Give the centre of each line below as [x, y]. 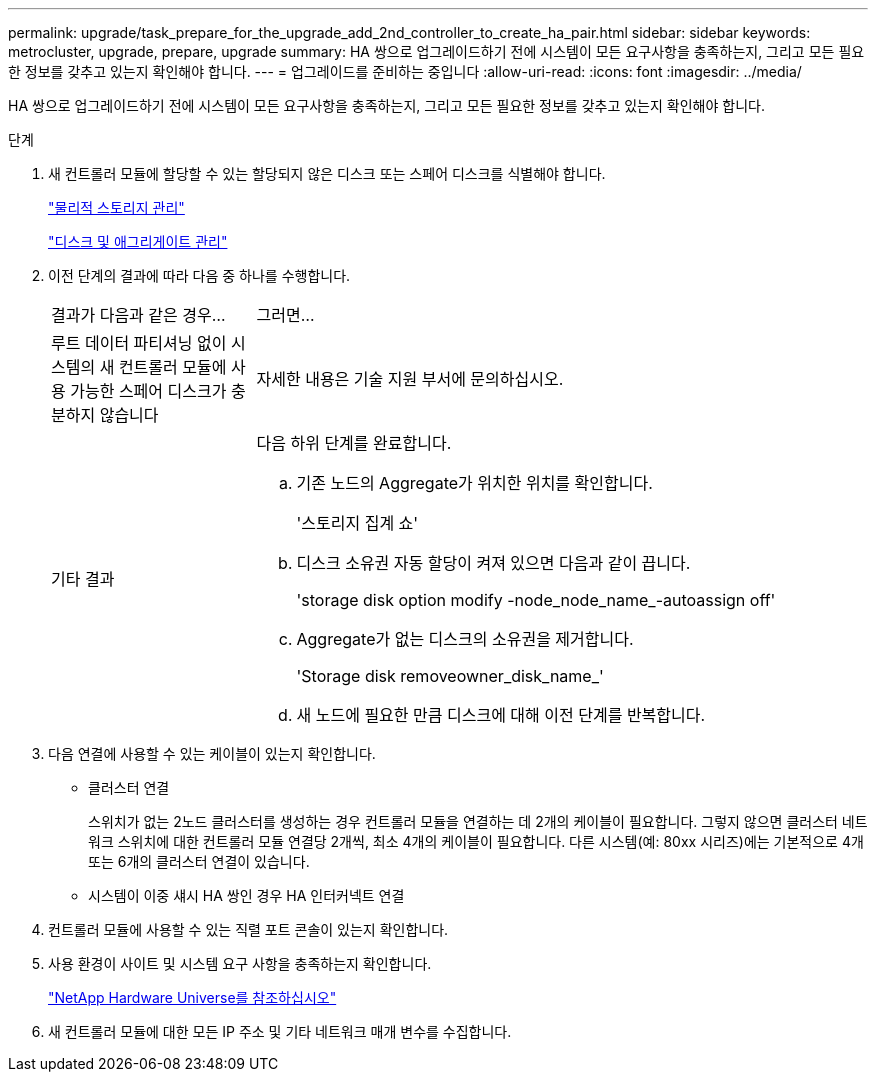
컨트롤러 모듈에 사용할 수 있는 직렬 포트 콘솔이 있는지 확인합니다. [248, 929]
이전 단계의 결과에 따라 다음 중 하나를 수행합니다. [199, 275]
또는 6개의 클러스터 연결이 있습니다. [199, 861]
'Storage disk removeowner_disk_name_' [450, 676]
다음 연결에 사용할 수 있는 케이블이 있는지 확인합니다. [212, 753]
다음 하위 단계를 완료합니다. [354, 443]
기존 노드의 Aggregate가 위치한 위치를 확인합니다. [474, 483]
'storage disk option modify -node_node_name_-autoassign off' [536, 600]
